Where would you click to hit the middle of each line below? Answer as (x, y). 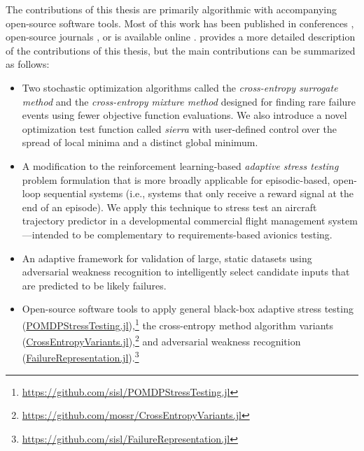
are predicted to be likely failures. (94, 285)
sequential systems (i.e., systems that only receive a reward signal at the (198, 193)
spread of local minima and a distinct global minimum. (140, 142)
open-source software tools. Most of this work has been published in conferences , (180, 23)
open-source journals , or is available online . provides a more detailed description (181, 37)
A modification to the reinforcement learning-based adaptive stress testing (180, 165)
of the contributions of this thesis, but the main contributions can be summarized (181, 50)
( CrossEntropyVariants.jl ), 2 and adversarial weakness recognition (161, 340)
